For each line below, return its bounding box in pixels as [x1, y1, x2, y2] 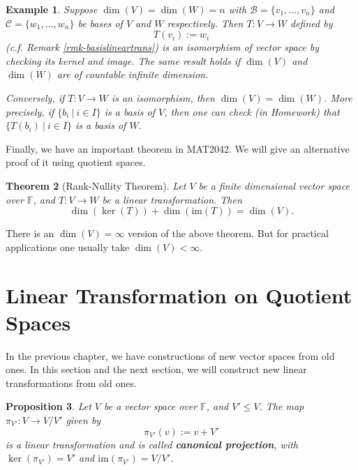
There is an [6, 226, 54, 241]
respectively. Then [167, 15, 244, 30]
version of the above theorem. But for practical [128, 226, 329, 241]
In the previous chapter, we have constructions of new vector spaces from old [6, 348, 335, 363]
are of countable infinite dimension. [57, 67, 209, 82]
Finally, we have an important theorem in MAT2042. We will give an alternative [6, 141, 350, 156]
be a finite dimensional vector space [198, 178, 350, 192]
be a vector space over [104, 399, 197, 414]
